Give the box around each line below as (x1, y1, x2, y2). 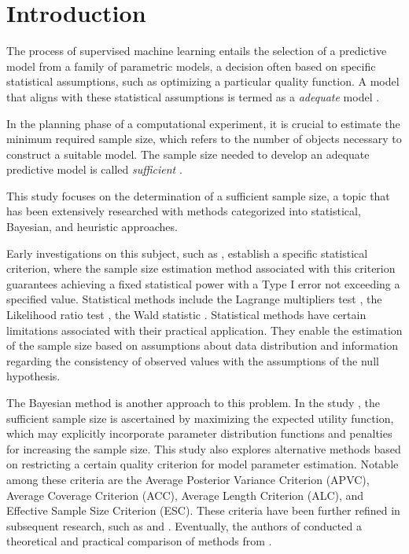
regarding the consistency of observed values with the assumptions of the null (6, 352, 379, 369)
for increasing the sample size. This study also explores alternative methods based (6, 440, 401, 457)
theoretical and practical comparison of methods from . (6, 533, 272, 549)
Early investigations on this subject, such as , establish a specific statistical (6, 244, 368, 261)
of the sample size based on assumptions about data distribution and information (6, 337, 399, 354)
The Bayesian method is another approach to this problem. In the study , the (6, 394, 381, 410)
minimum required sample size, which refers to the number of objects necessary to (6, 130, 402, 147)
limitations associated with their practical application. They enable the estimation (6, 321, 403, 338)
